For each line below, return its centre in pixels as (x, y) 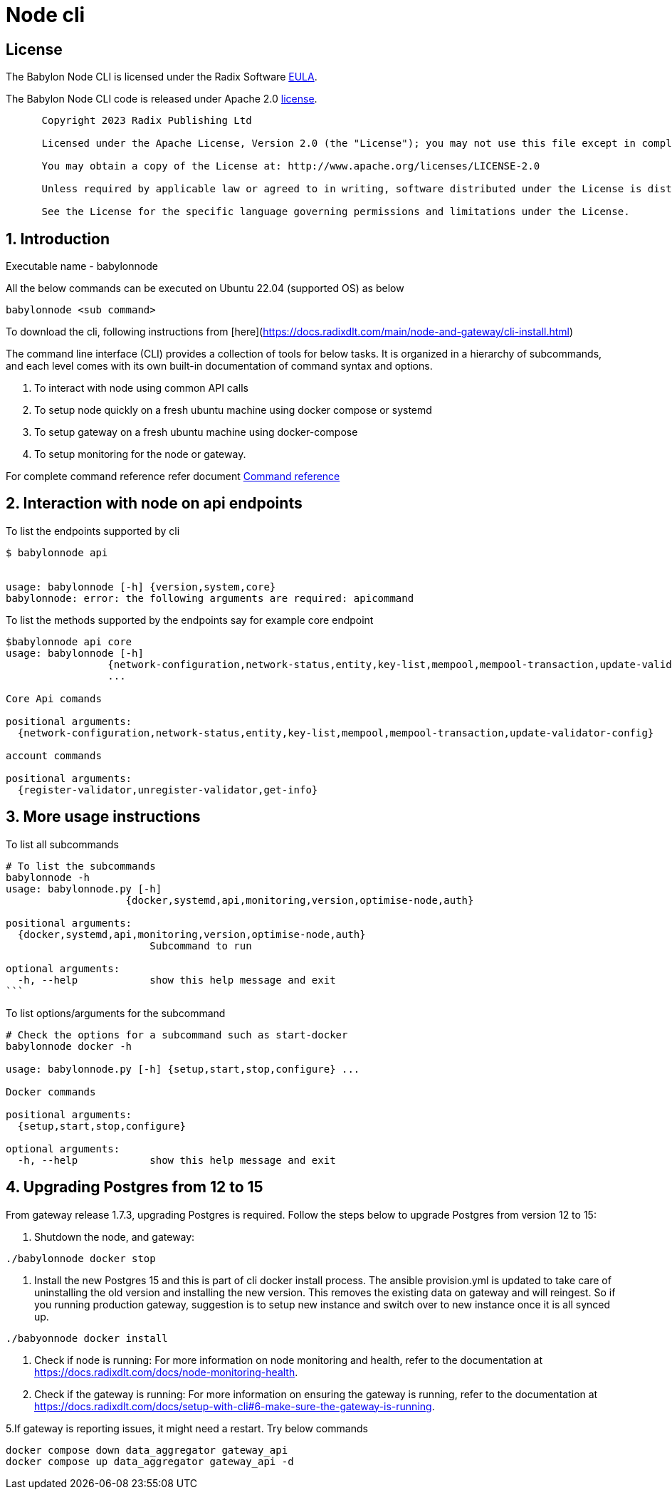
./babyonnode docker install (87, 1338)
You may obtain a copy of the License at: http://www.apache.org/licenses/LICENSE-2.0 (291, 166)
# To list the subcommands (81, 866)
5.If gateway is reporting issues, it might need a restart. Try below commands (187, 1428)
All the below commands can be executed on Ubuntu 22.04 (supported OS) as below (205, 288)
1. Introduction (58, 239)
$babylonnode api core (69, 641)
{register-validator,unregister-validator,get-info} (168, 790)
